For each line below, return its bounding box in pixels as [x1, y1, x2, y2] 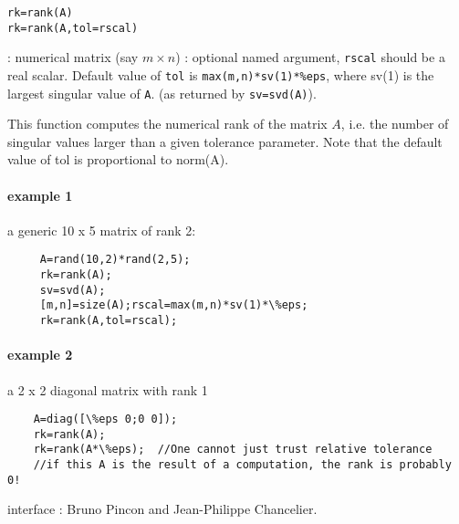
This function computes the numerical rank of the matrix [7, 114, 328, 133]
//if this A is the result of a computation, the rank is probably [33, 458, 452, 472]
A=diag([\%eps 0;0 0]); [33, 413, 178, 426]
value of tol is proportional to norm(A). [7, 150, 229, 169]
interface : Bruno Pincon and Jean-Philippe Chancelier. [7, 499, 318, 519]
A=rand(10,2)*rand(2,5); [39, 253, 191, 267]
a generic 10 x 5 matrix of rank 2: [7, 220, 196, 239]
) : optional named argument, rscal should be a [175, 47, 445, 67]
